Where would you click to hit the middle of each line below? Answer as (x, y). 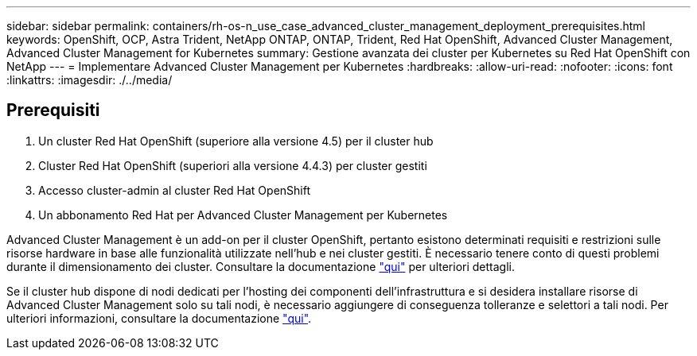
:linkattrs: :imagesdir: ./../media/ (90, 80)
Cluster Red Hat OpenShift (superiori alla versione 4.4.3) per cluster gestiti (233, 165)
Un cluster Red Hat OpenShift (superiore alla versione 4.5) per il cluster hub (236, 141)
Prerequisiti (53, 110)
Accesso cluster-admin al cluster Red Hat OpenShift (175, 190)
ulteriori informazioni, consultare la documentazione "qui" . (159, 318)
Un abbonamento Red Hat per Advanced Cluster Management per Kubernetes (243, 215)
